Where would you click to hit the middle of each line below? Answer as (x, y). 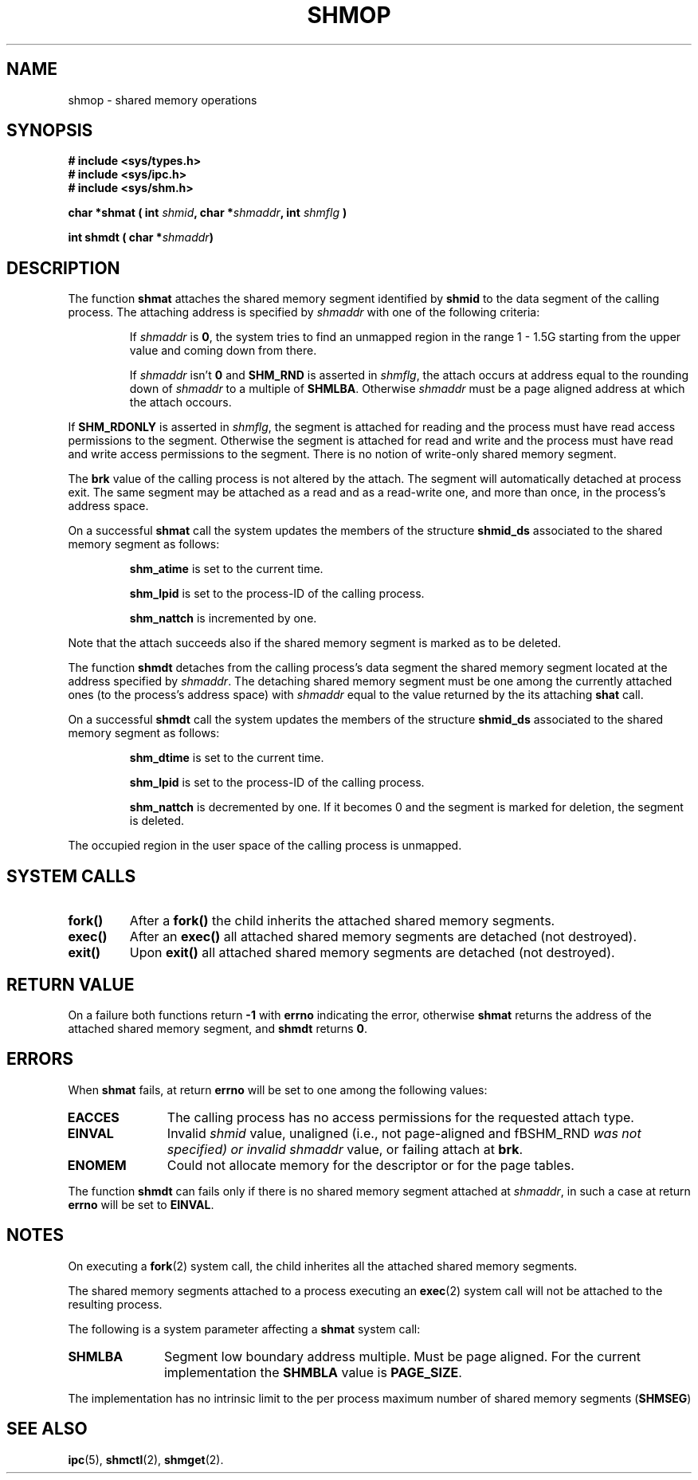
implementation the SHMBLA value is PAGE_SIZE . (313, 1372)
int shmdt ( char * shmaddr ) (141, 238)
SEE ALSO (47, 1429)
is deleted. (157, 821)
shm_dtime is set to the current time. (227, 758)
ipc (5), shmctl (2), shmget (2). (146, 1459)
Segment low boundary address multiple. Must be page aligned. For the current (402, 1356)
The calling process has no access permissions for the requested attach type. (400, 1117)
